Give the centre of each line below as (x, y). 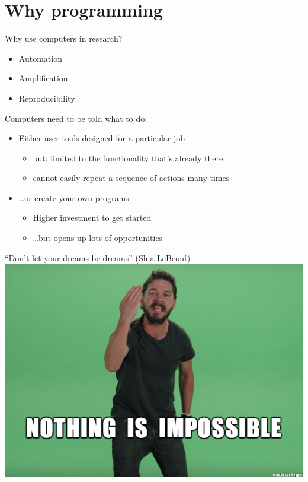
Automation (40, 58)
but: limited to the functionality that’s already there (128, 158)
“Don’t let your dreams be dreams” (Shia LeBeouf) (98, 257)
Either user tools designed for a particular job (102, 138)
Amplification (43, 78)
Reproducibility (47, 98)
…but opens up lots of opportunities (98, 238)
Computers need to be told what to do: (76, 118)
